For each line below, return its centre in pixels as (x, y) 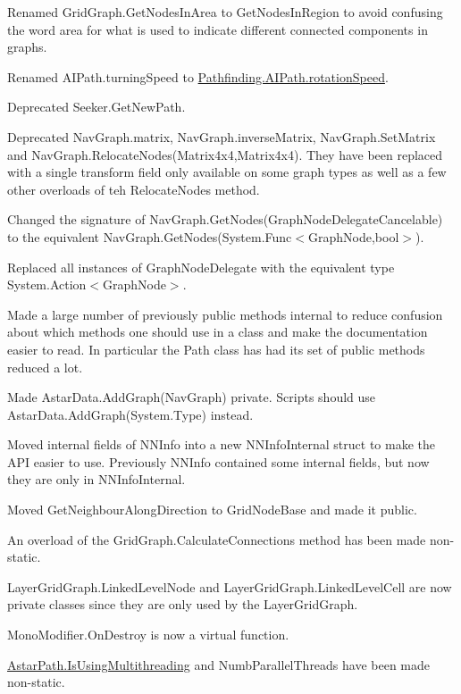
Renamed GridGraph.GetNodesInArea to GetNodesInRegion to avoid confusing (225, 12)
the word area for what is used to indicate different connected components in (218, 29)
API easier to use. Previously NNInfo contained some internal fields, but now (218, 461)
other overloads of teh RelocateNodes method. (134, 189)
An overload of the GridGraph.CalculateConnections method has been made (217, 539)
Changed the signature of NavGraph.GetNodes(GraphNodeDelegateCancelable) (225, 219)
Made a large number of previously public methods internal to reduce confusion (225, 314)
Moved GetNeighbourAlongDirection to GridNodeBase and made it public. (212, 510)
